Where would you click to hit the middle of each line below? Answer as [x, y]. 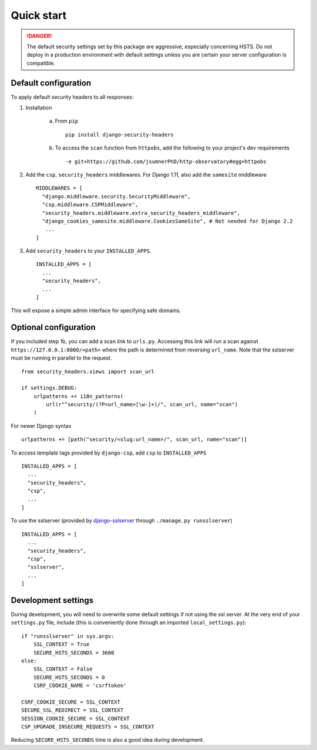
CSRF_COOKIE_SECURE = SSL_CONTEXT [71, 702]
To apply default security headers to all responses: [72, 97]
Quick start [39, 15]
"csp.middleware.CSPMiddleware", [90, 205]
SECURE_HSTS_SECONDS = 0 [69, 677]
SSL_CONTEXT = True [61, 644]
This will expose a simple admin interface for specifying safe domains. [96, 311]
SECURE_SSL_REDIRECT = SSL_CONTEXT [72, 710]
